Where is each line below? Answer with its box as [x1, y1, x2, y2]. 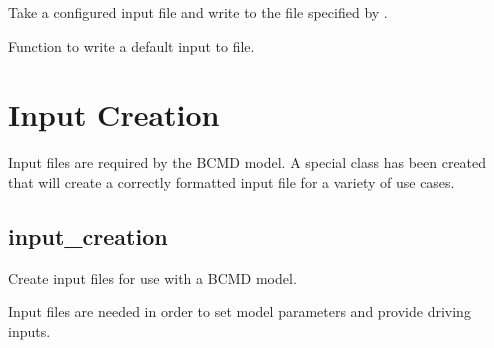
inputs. [8, 320, 51, 341]
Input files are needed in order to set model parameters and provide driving [8, 301, 471, 322]
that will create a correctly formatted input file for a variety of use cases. [8, 171, 455, 192]
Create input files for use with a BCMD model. [8, 267, 297, 288]
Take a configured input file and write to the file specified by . [8, 2, 388, 22]
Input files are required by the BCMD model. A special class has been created [8, 152, 487, 173]
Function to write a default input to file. [8, 35, 255, 56]
